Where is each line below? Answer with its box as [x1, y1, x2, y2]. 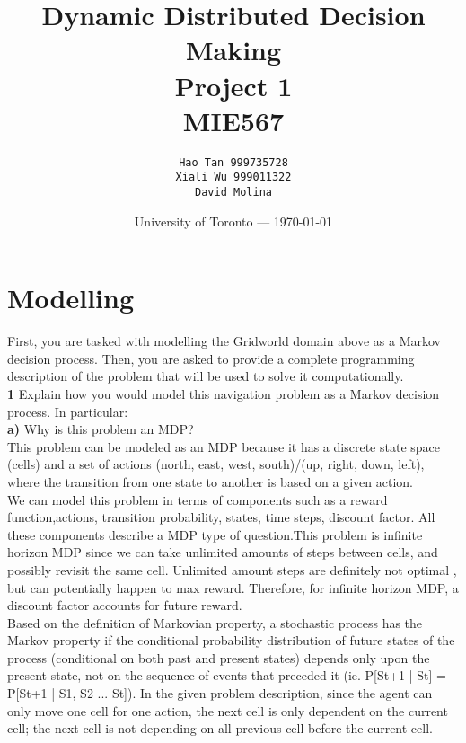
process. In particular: [7, 402, 128, 420]
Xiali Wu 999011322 [175, 171, 292, 184]
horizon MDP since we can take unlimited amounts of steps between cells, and [7, 543, 438, 562]
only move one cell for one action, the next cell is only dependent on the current [7, 701, 448, 720]
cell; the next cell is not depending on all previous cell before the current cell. [7, 719, 433, 738]
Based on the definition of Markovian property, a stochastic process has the [7, 613, 423, 632]
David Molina [195, 186, 272, 199]
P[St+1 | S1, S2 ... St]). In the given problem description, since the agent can [7, 684, 433, 703]
